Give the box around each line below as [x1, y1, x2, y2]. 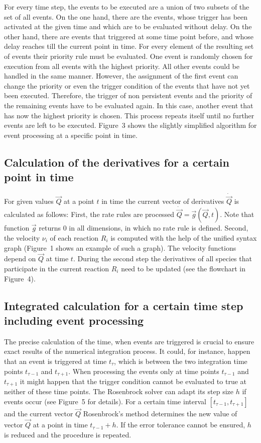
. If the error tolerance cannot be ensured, [116, 419, 245, 430]
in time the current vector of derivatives [101, 196, 224, 206]
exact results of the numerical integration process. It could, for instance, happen [4, 346, 250, 356]
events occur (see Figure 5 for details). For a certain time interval [4, 396, 206, 407]
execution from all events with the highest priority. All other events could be [4, 60, 239, 71]
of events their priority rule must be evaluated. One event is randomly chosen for [4, 50, 253, 61]
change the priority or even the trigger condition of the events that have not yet [4, 80, 250, 91]
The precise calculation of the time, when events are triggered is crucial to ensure [4, 336, 254, 346]
